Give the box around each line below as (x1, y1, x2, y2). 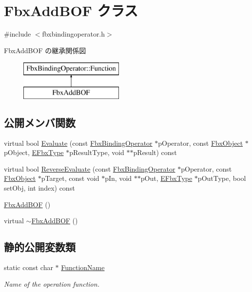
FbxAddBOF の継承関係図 (4, 45, 86, 55)
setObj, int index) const (4, 183, 75, 193)
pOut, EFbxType (140, 173, 193, 183)
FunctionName (61, 262, 105, 273)
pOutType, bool (197, 173, 246, 183)
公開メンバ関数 (4, 115, 76, 130)
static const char (4, 262, 53, 273)
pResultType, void (69, 147, 124, 157)
